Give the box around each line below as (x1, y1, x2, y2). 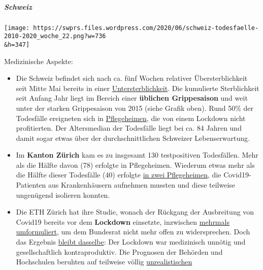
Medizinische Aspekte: (4, 55, 73, 66)
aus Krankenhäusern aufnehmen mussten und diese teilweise (48, 179, 236, 190)
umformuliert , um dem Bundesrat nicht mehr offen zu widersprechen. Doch (16, 226, 250, 237)
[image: (4, 24, 30, 32)
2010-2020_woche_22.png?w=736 (4, 33, 106, 40)
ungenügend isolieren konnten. (16, 189, 110, 200)
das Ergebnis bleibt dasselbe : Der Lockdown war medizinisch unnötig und (16, 236, 246, 247)
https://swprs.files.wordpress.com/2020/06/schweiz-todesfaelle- (33, 24, 259, 32)
